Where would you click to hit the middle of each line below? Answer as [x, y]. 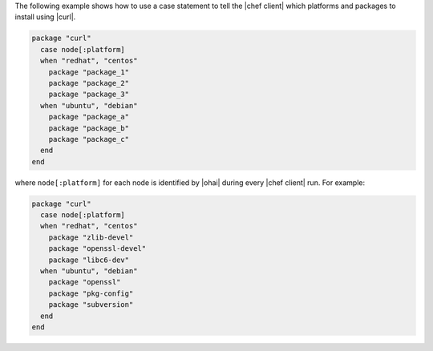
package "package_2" [89, 83]
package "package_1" [89, 72]
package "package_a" [89, 117]
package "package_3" [89, 95]
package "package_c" [89, 139]
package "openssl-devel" [97, 249]
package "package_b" [89, 128]
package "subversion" [91, 305]
